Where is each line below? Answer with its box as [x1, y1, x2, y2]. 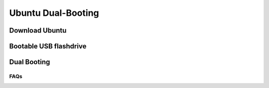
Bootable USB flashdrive [9, 42, 87, 50]
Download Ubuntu [9, 26, 67, 35]
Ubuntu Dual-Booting [9, 7, 99, 18]
